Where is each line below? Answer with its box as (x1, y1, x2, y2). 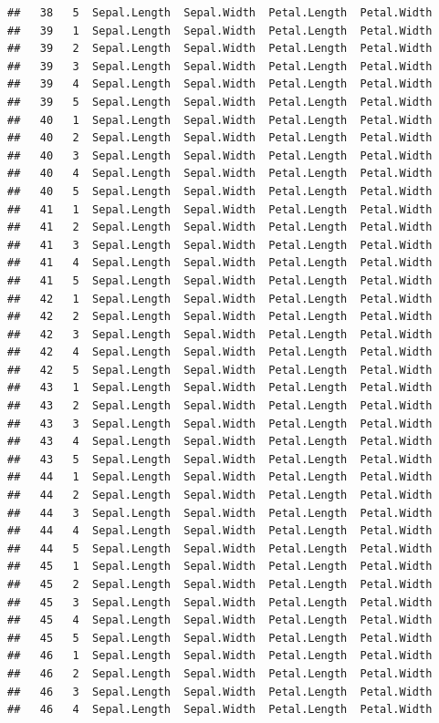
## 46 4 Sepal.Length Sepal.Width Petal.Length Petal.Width (7, 703, 433, 717)
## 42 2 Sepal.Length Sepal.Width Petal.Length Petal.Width (7, 310, 433, 324)
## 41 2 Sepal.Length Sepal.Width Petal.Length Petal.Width (7, 221, 433, 234)
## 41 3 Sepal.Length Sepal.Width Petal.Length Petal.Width (7, 238, 433, 252)
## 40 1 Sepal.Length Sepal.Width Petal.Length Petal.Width (7, 113, 433, 127)
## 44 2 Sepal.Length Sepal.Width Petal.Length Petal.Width (7, 489, 433, 502)
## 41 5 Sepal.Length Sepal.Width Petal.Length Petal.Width (7, 274, 433, 287)
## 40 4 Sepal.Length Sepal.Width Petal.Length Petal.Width (7, 167, 433, 181)
